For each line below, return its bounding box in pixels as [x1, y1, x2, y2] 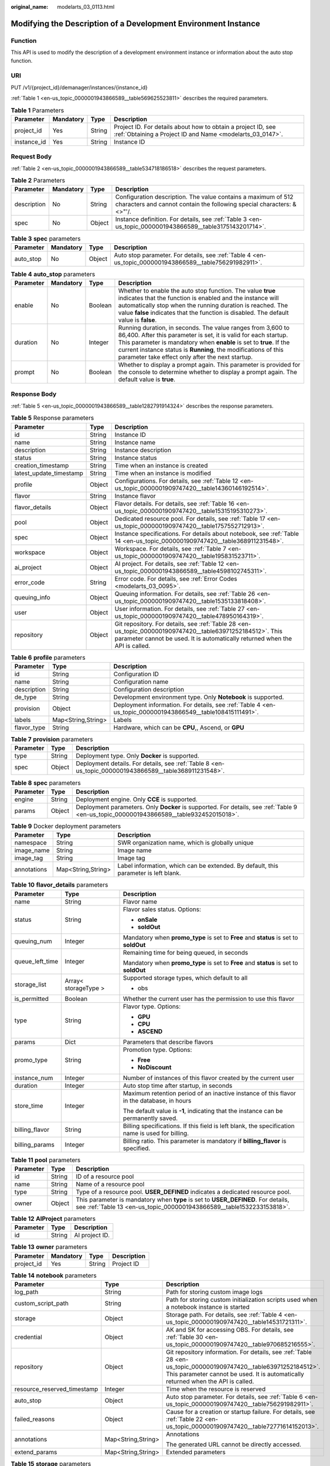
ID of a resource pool [76, 1172, 134, 1180]
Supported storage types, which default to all [123, 973, 248, 982]
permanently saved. [123, 1114, 178, 1122]
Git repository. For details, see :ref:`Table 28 [114, 619, 236, 627]
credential [14, 1333, 42, 1341]
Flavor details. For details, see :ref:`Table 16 [114, 499, 234, 507]
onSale [137, 915, 158, 924]
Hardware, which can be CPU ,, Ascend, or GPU [113, 724, 244, 731]
